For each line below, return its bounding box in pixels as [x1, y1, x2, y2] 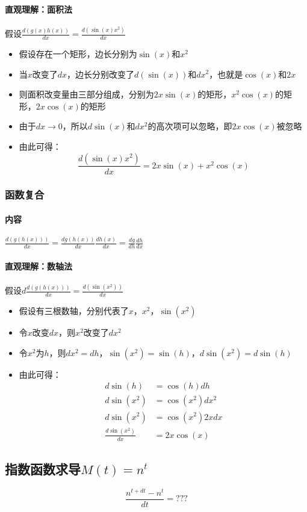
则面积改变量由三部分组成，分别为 [19, 88, 154, 100]
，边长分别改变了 [67, 67, 135, 80]
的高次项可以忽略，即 [147, 120, 232, 132]
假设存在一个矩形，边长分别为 [19, 47, 137, 60]
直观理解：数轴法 [5, 259, 72, 272]
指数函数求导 [5, 460, 81, 478]
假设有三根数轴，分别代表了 [19, 304, 129, 317]
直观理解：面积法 [5, 2, 72, 15]
